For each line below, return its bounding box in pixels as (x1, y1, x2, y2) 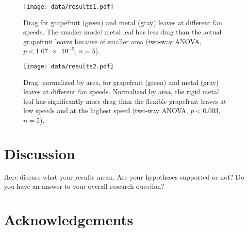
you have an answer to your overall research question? (4, 181, 165, 191)
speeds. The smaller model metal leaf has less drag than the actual (23, 27, 222, 37)
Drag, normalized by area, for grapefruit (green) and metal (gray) (23, 77, 219, 87)
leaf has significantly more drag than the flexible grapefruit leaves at (23, 96, 227, 106)
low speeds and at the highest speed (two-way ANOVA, (23, 105, 188, 116)
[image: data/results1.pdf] (23, 3, 114, 10)
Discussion (4, 143, 75, 163)
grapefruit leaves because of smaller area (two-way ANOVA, (23, 36, 202, 46)
